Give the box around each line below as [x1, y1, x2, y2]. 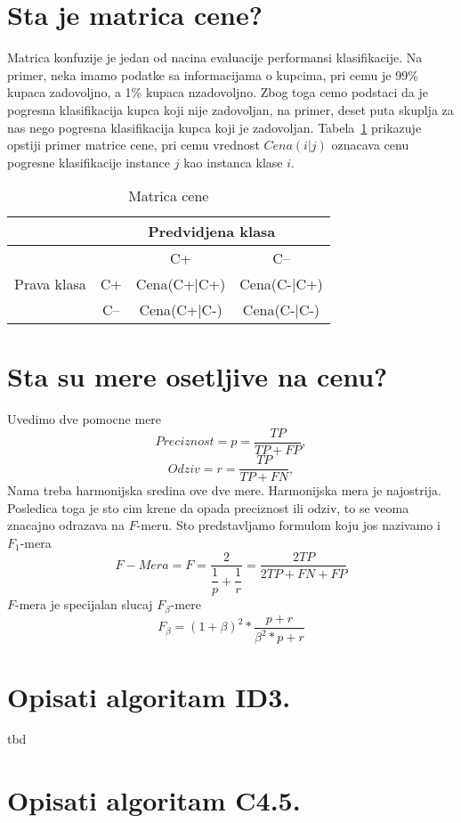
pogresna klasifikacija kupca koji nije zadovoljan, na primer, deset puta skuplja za [7, 100, 454, 118]
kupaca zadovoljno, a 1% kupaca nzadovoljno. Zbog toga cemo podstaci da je [7, 83, 428, 102]
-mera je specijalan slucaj [15, 595, 153, 614]
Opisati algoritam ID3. [7, 678, 291, 714]
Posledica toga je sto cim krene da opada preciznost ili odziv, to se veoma [7, 498, 409, 517]
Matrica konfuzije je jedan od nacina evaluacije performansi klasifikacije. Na [7, 48, 423, 67]
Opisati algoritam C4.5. [7, 782, 301, 819]
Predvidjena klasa [148, 221, 276, 242]
